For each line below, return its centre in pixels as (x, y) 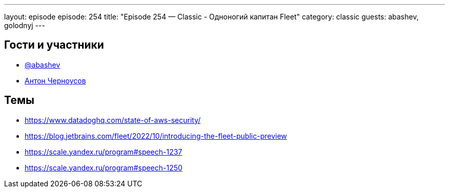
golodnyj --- (25, 25)
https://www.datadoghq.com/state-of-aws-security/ (113, 120)
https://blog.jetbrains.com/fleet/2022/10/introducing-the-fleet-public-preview (156, 136)
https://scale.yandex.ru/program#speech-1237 (104, 152)
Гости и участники (54, 45)
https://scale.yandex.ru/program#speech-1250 (104, 167)
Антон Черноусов (55, 80)
